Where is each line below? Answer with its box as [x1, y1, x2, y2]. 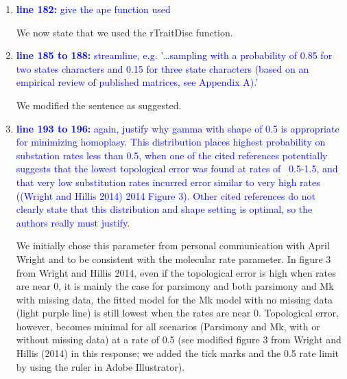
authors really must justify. [16, 215, 130, 229]
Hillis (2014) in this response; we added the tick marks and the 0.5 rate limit [16, 346, 339, 360]
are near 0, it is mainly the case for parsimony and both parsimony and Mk [16, 279, 334, 293]
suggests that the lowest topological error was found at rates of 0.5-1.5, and [16, 161, 338, 176]
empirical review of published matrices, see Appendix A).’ [16, 75, 259, 89]
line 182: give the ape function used [16, 2, 171, 16]
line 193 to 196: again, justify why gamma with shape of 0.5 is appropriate [16, 121, 339, 135]
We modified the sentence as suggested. [16, 97, 182, 112]
